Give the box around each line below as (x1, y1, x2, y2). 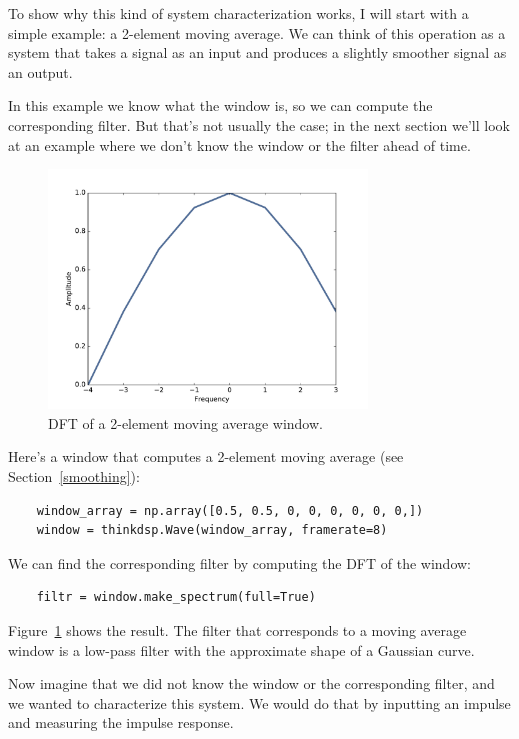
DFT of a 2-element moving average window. (48, 412, 323, 433)
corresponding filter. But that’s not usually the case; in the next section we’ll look (8, 114, 510, 135)
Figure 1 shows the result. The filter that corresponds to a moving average (8, 619, 467, 640)
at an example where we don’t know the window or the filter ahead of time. (8, 134, 471, 155)
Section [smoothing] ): (8, 465, 140, 486)
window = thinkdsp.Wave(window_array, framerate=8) (36, 523, 388, 538)
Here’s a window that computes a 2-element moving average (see (8, 446, 404, 467)
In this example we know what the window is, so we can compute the (8, 95, 433, 116)
